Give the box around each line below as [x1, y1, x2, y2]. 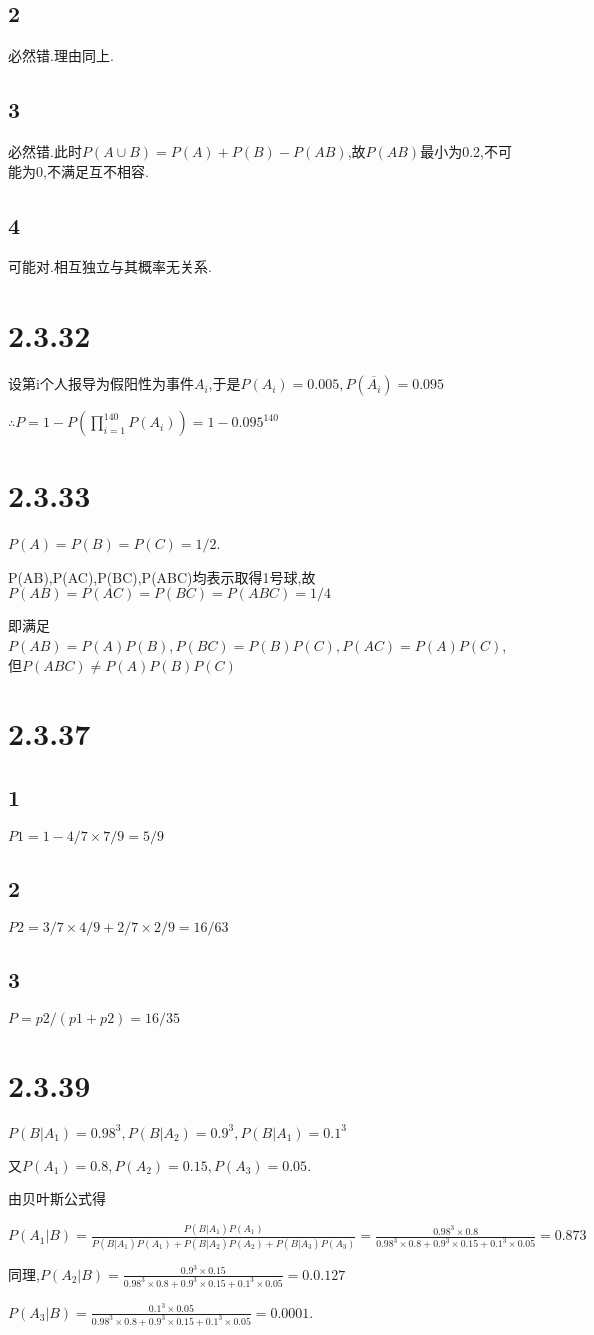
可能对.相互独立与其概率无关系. [8, 256, 212, 277]
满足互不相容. [60, 160, 149, 181]
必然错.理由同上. [8, 45, 114, 66]
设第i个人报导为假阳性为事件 [8, 373, 194, 394]
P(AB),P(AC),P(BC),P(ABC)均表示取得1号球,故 [8, 566, 316, 587]
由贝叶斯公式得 [8, 1188, 106, 1209]
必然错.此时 [8, 141, 82, 161]
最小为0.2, [420, 141, 484, 161]
